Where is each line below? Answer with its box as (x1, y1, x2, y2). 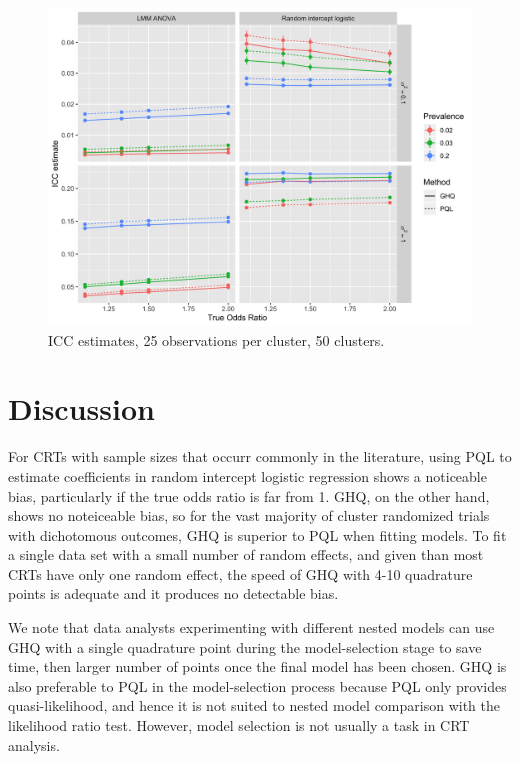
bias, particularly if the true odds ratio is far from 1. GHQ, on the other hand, (8, 485, 490, 506)
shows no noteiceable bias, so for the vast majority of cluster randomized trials (8, 505, 490, 526)
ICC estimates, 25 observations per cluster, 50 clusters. (48, 329, 385, 350)
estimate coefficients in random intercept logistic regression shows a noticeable (8, 465, 487, 486)
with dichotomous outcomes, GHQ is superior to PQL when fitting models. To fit (8, 524, 507, 545)
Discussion (8, 388, 155, 429)
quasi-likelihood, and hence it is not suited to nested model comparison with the (8, 695, 500, 716)
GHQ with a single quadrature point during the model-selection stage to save (8, 636, 482, 657)
